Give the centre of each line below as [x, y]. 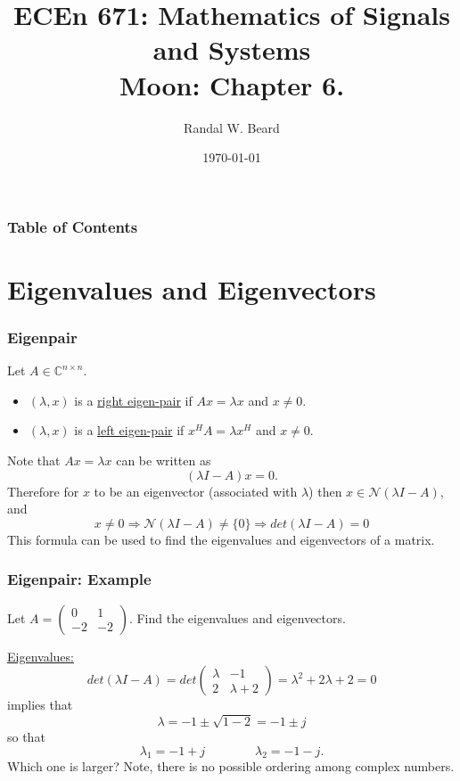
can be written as [164, 460]
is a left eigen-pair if [129, 430]
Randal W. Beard [232, 127]
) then [325, 491]
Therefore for [43, 491]
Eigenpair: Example [79, 579]
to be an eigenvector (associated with [196, 491]
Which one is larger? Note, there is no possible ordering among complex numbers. [231, 766]
